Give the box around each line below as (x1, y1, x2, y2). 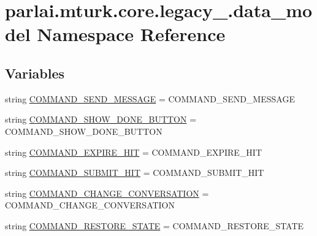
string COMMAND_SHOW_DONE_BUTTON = (5, 113, 197, 126)
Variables (5, 63, 65, 82)
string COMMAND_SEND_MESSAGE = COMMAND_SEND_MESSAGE (5, 92, 295, 105)
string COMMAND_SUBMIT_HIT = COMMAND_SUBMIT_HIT (5, 166, 264, 179)
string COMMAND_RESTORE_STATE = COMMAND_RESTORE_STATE (5, 219, 304, 232)
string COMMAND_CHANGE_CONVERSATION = (5, 186, 209, 199)
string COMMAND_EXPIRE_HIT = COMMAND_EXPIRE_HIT (5, 145, 262, 158)
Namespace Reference (37, 21, 226, 47)
